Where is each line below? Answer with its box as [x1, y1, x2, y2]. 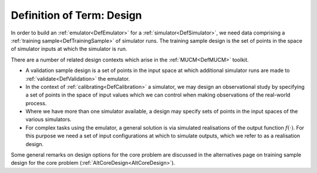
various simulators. [25, 116, 72, 123]
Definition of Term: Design [11, 9, 142, 22]
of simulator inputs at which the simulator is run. [11, 46, 127, 53]
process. [25, 99, 47, 106]
